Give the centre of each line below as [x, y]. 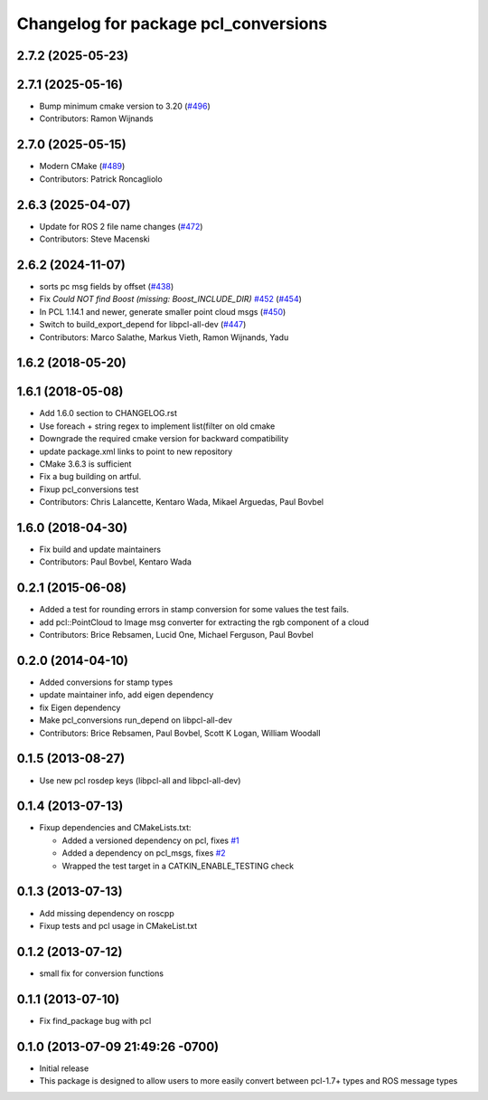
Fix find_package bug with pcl [95, 1020]
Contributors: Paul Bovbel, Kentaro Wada [115, 562]
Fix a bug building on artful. [90, 477]
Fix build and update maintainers [100, 550]
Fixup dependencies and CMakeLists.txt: [115, 828]
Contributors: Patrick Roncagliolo [101, 179]
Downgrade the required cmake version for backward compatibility [164, 439]
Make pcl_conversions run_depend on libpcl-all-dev [136, 720]
